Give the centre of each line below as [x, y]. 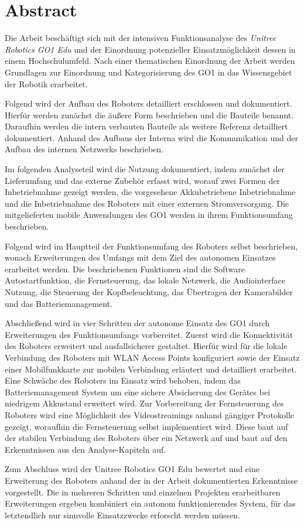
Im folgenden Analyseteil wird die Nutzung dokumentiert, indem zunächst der [145, 169]
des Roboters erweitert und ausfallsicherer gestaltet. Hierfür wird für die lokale [146, 346]
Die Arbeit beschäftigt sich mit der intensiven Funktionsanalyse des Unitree [141, 38]
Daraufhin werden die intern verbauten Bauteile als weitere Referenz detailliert [146, 126]
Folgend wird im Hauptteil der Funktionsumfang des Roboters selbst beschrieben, [151, 246]
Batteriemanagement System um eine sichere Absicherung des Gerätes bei [138, 392]
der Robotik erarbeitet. [46, 83]
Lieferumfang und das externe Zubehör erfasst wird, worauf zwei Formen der [142, 180]
